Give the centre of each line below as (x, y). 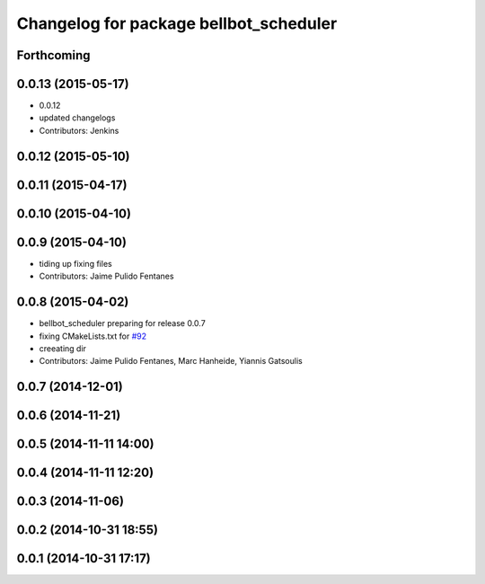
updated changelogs (77, 118)
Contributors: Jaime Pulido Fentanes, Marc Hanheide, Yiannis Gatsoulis (171, 361)
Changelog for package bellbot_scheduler (177, 23)
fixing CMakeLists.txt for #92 (93, 336)
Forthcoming (53, 55)
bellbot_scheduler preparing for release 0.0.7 (122, 323)
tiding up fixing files (75, 263)
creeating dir (63, 348)
